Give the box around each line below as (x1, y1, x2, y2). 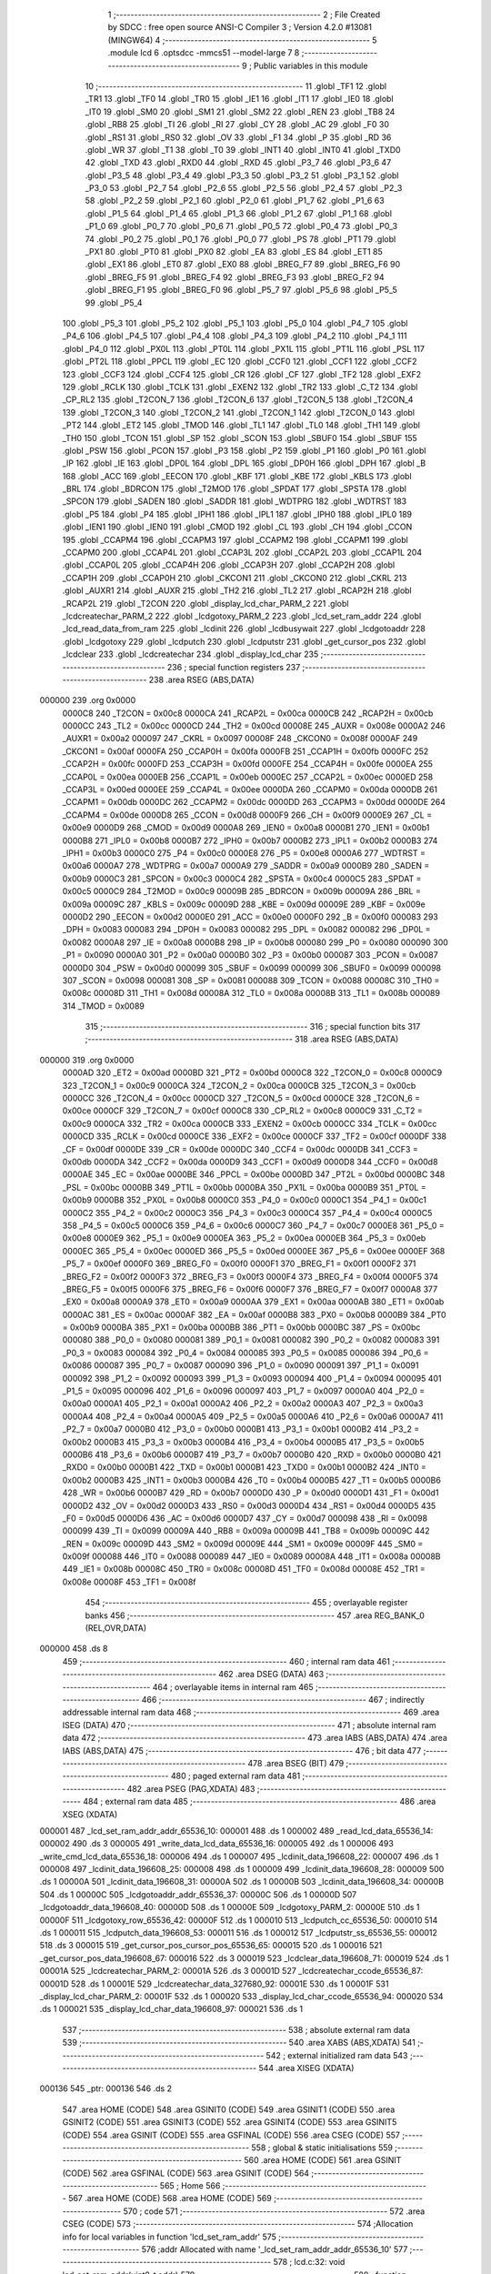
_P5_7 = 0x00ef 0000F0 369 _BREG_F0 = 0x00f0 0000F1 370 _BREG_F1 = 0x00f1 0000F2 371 (62, 1258, 416, 1269)
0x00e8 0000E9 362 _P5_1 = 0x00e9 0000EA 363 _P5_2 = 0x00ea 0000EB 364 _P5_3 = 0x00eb (62, 1233, 426, 1243)
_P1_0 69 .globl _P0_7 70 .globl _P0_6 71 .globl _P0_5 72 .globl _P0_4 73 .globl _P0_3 (85, 221, 398, 232)
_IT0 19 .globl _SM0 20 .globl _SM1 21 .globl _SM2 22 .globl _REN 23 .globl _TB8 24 (85, 106, 396, 117)
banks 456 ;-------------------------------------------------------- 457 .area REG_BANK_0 (85, 1610, 425, 1621)
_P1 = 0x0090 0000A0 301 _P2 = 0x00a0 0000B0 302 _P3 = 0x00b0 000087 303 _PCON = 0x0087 (62, 950, 438, 961)
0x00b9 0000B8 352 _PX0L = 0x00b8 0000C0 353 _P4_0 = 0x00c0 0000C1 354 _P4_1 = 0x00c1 (62, 1194, 427, 1205)
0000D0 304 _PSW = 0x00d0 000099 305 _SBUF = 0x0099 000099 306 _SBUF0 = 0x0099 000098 (62, 962, 442, 973)
